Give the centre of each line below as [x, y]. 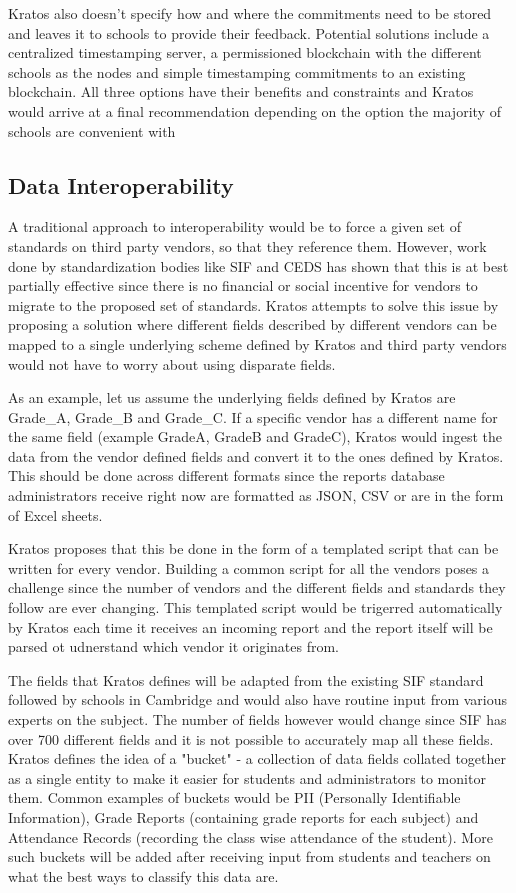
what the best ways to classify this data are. [143, 875]
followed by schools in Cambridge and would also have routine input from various [258, 699]
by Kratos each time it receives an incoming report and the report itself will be [250, 626]
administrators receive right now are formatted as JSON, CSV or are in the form [256, 495]
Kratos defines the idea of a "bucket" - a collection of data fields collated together [257, 758]
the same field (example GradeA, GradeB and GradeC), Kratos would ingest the [255, 436]
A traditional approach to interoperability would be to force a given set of [234, 226]
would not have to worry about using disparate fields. [172, 363]
